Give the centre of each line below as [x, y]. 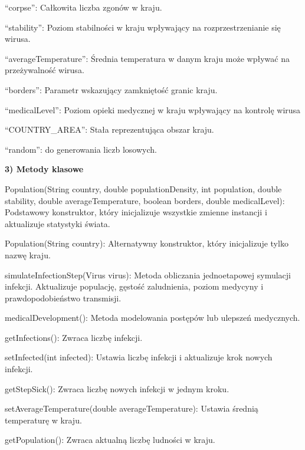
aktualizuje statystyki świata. [58, 223]
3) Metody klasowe [44, 169]
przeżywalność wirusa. [45, 70]
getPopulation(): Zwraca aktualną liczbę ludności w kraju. [110, 440]
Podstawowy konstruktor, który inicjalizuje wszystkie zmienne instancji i [136, 212]
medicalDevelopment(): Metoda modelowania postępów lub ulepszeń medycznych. [152, 318]
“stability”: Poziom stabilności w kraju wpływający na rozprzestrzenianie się [143, 27]
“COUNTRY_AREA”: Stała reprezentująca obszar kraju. [109, 129]
